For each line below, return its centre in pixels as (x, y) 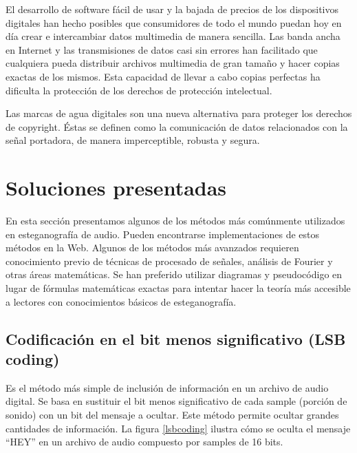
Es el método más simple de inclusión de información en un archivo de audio (167, 387)
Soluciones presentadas (116, 188)
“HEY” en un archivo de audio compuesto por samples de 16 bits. (144, 442)
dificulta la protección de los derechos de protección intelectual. (139, 90)
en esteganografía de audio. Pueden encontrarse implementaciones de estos (163, 234)
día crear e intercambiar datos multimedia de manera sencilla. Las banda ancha (173, 36)
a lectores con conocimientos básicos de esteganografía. (121, 301)
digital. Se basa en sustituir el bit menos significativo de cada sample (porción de (176, 401)
